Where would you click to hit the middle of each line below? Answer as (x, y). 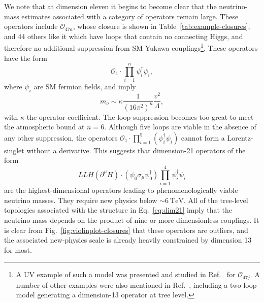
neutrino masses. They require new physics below (81, 200)
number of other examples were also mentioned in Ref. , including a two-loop (136, 284)
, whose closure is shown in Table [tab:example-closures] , (161, 26)
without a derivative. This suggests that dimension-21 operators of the (136, 150)
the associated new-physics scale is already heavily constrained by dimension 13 (128, 240)
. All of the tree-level (216, 200)
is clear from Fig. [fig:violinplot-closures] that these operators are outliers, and (126, 230)
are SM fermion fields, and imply (85, 87)
